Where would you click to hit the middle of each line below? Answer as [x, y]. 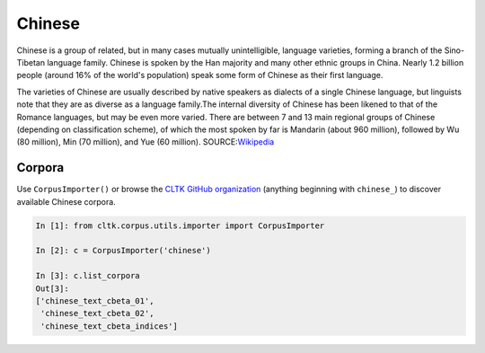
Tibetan [31, 62]
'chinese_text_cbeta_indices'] [110, 326]
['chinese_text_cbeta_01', [95, 300]
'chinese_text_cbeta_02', [97, 313]
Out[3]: [52, 288]
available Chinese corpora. [66, 201]
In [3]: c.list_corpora [88, 276]
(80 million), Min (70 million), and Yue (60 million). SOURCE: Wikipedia [145, 142]
